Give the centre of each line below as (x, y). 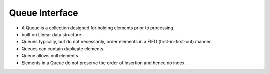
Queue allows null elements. (51, 56)
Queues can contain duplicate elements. (63, 49)
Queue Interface (44, 13)
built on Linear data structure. (52, 34)
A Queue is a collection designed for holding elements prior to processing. (98, 28)
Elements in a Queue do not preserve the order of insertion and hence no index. (104, 63)
